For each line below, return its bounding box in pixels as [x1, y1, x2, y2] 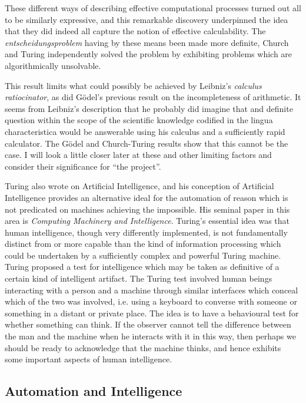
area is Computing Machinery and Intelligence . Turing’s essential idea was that [5, 214, 290, 227]
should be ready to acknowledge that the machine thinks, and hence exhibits [5, 341, 281, 354]
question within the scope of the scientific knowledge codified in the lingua [5, 114, 273, 126]
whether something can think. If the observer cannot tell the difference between [5, 318, 291, 331]
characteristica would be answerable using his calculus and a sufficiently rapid [5, 125, 285, 137]
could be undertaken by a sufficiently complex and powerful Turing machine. [5, 249, 281, 261]
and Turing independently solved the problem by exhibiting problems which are [5, 48, 292, 60]
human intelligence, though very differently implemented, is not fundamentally [5, 226, 288, 238]
